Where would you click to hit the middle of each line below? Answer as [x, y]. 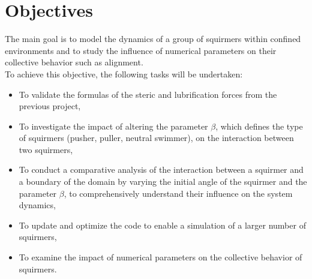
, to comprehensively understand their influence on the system [178, 193]
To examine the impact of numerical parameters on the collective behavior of [160, 257]
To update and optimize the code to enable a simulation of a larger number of [162, 225]
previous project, [50, 106]
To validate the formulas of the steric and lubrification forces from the [148, 94]
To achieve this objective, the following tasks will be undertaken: [124, 73]
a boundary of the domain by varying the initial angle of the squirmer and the [163, 181]
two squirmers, [46, 149]
